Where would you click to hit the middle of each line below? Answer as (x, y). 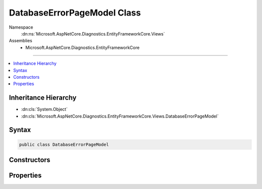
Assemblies (21, 41)
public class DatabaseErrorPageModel (64, 144)
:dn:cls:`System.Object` (44, 109)
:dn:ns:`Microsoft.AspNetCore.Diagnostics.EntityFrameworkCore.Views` (93, 34)
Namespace (21, 27)
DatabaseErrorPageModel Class (75, 13)
